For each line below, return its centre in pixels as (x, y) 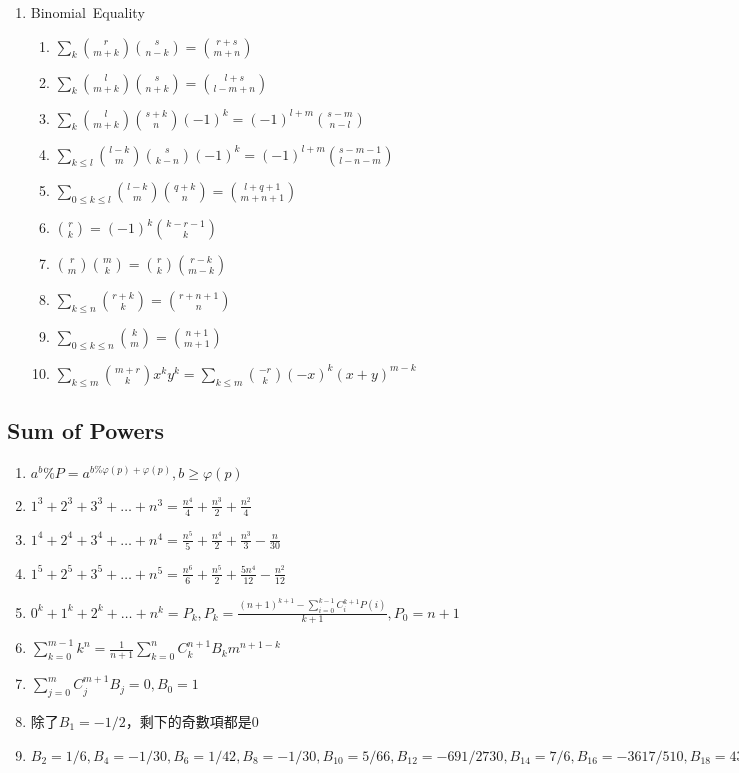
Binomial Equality (87, 12)
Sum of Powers (86, 429)
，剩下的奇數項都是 (188, 721)
